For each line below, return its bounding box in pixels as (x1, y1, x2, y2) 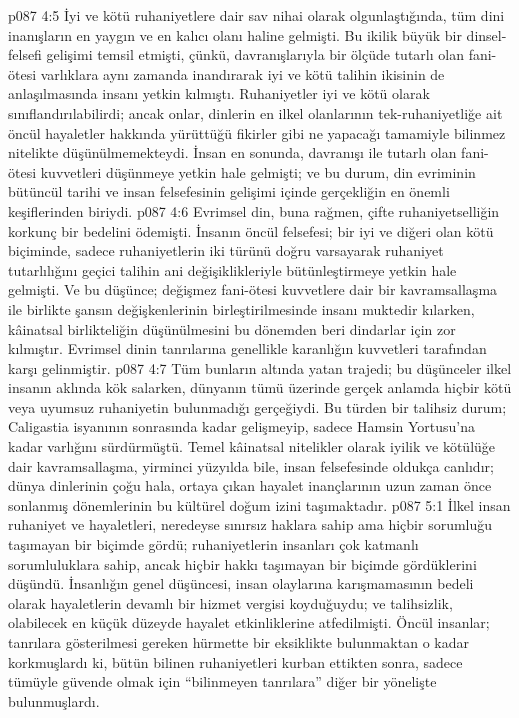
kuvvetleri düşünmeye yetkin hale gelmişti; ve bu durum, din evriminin (40, 161, 476, 182)
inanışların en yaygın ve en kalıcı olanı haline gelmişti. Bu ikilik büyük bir (8, 24, 462, 45)
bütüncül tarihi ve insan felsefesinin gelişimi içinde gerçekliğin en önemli (8, 181, 450, 202)
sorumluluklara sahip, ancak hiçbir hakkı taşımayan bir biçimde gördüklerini (8, 553, 477, 574)
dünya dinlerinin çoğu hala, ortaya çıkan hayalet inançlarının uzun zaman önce (8, 475, 492, 496)
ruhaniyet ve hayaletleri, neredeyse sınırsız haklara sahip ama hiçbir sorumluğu (8, 514, 493, 535)
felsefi (8, 44, 42, 65)
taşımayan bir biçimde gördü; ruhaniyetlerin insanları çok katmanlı (8, 534, 419, 555)
